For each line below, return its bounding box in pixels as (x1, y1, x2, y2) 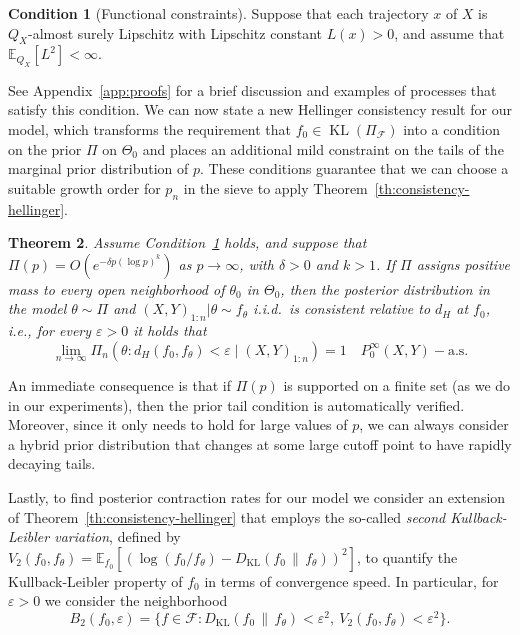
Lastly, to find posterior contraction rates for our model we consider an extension (8, 486, 506, 507)
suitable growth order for (8, 177, 161, 198)
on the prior (8, 138, 82, 159)
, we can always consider (359, 414, 509, 435)
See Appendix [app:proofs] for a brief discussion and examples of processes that (8, 79, 497, 100)
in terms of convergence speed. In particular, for (204, 570, 499, 591)
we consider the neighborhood (44, 590, 228, 611)
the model (8, 298, 67, 319)
